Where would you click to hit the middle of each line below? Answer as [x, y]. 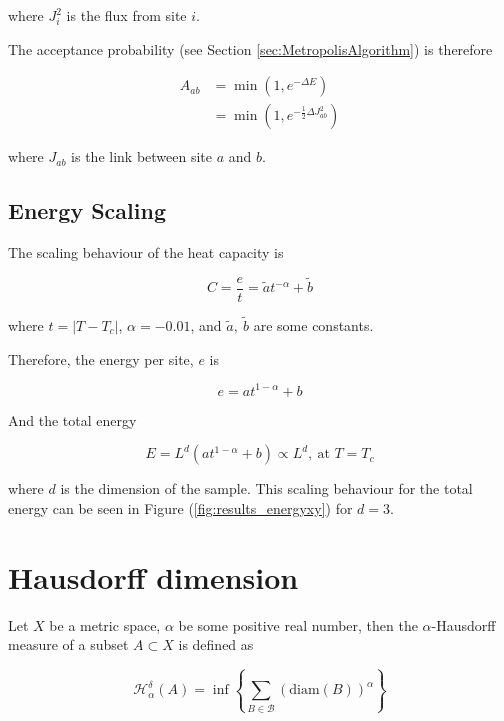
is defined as [216, 644]
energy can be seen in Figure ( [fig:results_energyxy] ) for [180, 507]
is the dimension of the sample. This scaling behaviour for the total [266, 488]
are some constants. [313, 324]
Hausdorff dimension [153, 576]
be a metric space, [105, 624]
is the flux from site [126, 15]
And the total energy [72, 419]
